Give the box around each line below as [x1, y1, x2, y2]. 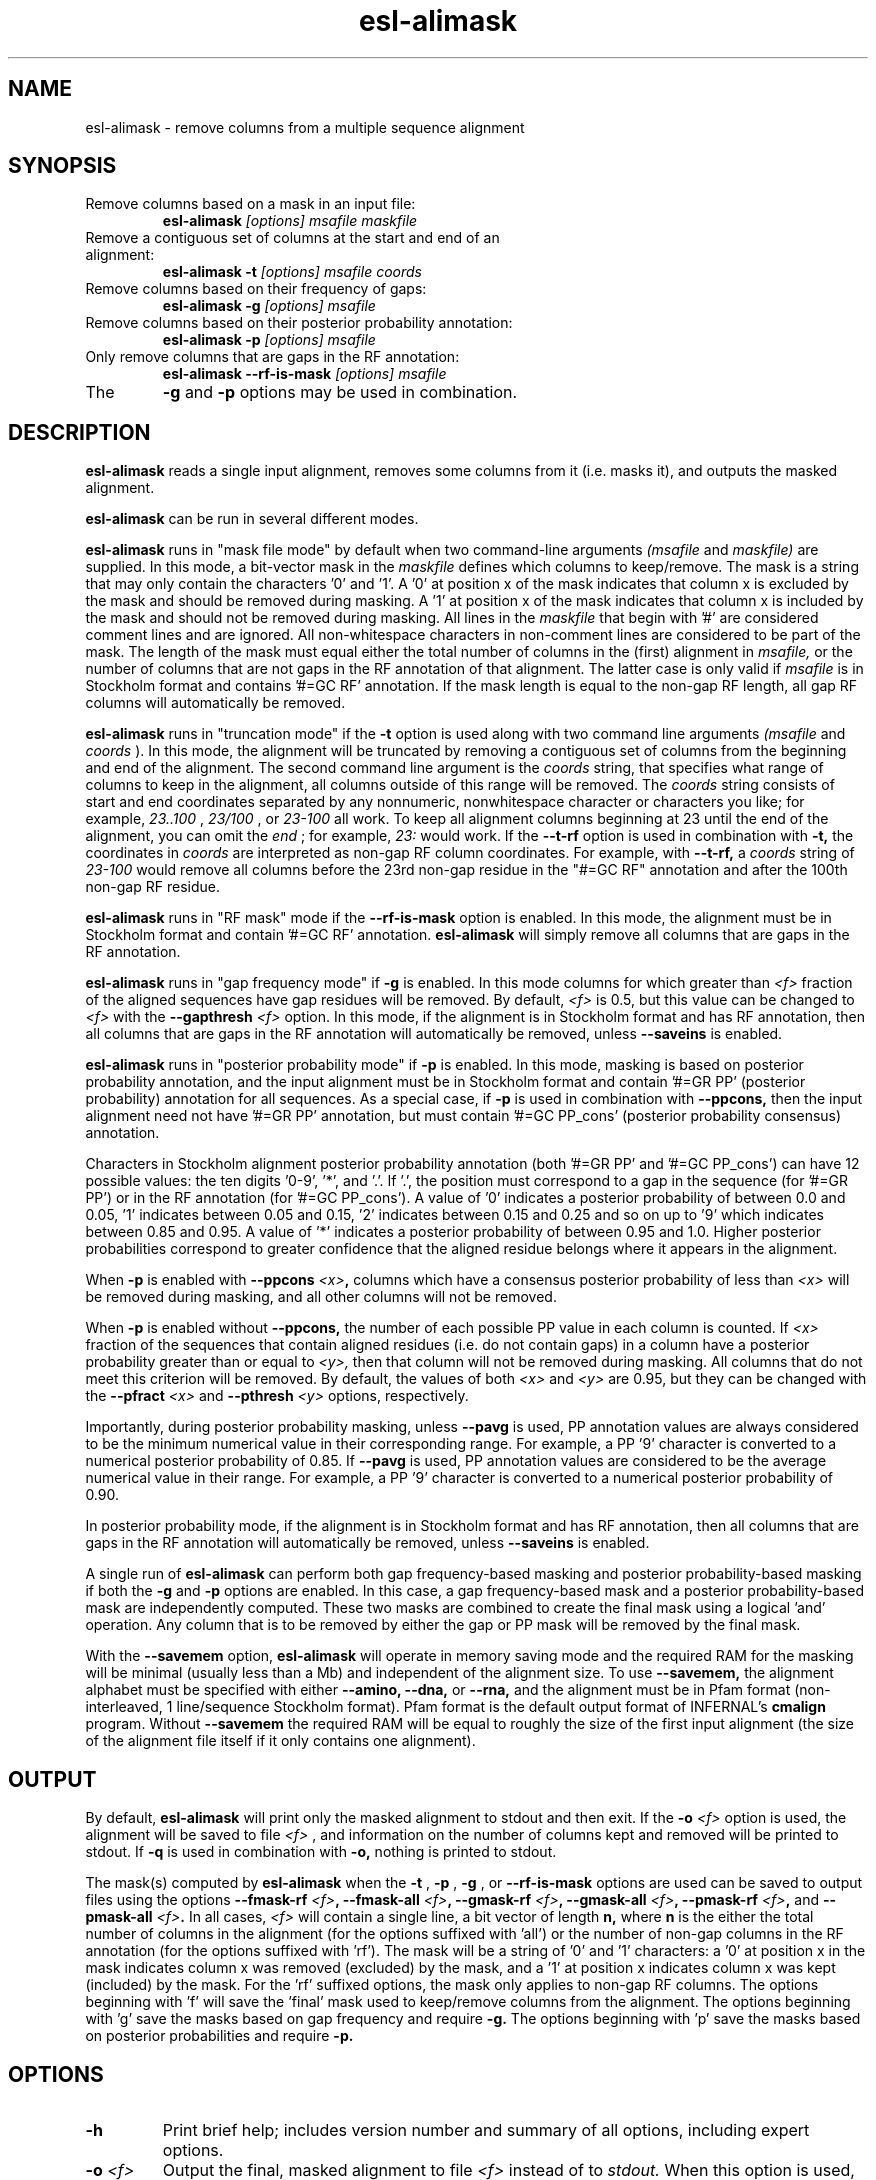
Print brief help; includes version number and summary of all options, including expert [162, 2119, 810, 2140]
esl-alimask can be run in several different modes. [85, 510, 419, 528]
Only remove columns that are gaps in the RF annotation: [85, 348, 460, 366]
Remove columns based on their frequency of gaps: [85, 280, 427, 298]
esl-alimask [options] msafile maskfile [162, 212, 418, 230]
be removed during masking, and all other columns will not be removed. [85, 1288, 557, 1306]
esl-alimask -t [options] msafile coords [162, 263, 422, 281]
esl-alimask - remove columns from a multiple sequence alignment [85, 118, 525, 136]
